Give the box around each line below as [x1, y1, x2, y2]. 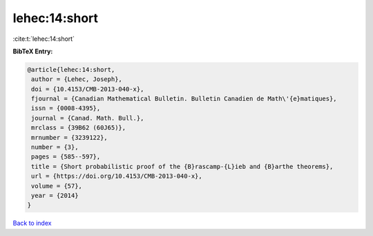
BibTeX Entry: [12, 47, 53, 55]
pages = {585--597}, [31, 153, 101, 161]
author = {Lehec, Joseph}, [31, 75, 122, 83]
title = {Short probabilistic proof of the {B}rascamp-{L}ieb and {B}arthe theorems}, [31, 163, 334, 170]
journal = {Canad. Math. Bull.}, [31, 114, 144, 122]
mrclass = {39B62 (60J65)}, [31, 124, 126, 131]
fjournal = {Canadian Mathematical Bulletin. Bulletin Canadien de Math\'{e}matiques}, [31, 95, 338, 103]
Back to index [12, 219, 52, 228]
